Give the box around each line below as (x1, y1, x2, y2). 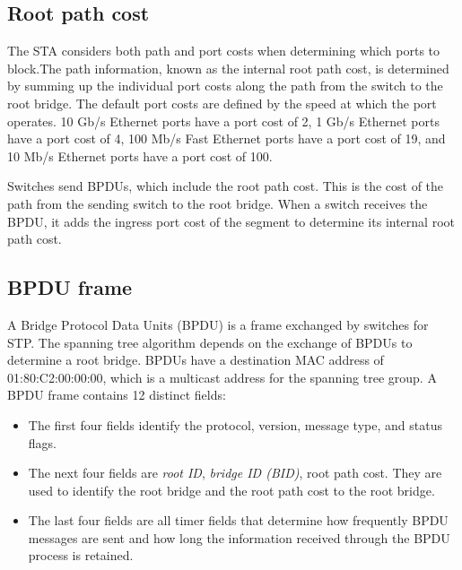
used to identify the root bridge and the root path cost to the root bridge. (28, 480, 435, 499)
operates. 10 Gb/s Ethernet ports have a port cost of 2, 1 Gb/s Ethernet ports (7, 111, 440, 130)
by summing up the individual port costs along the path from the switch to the (7, 76, 443, 95)
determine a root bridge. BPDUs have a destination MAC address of (7, 350, 384, 369)
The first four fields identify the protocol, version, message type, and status (28, 415, 442, 434)
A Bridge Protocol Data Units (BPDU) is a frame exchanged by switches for (7, 315, 429, 333)
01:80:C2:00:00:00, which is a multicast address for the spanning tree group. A (7, 367, 437, 386)
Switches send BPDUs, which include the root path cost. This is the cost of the (7, 177, 444, 195)
